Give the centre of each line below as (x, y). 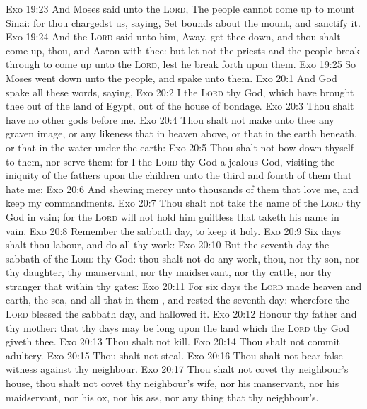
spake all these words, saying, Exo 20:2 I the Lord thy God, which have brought (180, 92)
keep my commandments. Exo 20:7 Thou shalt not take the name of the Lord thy (183, 203)
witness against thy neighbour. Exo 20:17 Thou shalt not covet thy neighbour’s (177, 369)
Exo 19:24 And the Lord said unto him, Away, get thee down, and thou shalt (173, 36)
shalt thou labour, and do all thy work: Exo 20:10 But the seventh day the (168, 244)
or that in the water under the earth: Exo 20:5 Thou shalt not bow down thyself (180, 147)
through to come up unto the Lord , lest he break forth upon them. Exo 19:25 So (181, 64)
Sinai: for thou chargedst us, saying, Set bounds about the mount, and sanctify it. (183, 22)
